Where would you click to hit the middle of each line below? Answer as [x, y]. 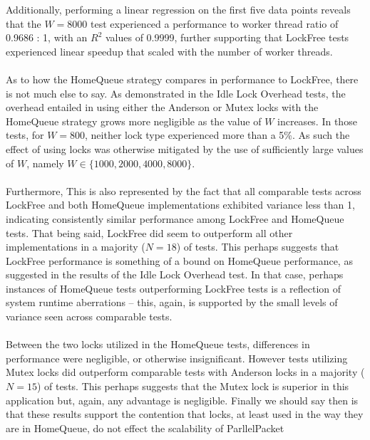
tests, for [25, 135]
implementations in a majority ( [76, 247]
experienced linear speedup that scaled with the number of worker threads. [169, 51]
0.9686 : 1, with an [47, 37]
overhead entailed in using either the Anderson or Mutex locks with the [162, 107]
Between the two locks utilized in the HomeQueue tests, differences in [158, 344]
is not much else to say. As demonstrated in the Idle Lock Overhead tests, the [176, 93]
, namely [45, 163]
